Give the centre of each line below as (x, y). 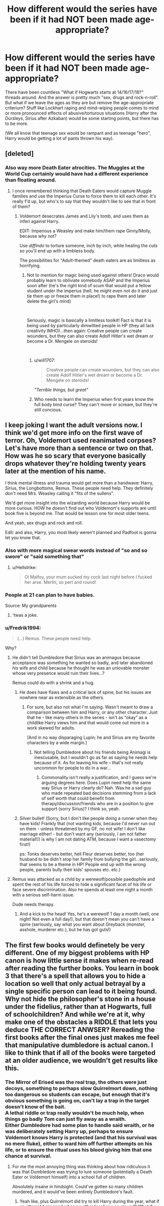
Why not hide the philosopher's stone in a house (80, 999)
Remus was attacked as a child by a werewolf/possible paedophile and (83, 879)
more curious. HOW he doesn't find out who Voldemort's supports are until (81, 508)
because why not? (38, 236)
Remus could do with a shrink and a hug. (53, 683)
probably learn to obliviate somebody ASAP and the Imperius (88, 280)
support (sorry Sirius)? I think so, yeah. (81, 809)
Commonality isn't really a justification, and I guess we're (99, 778)
